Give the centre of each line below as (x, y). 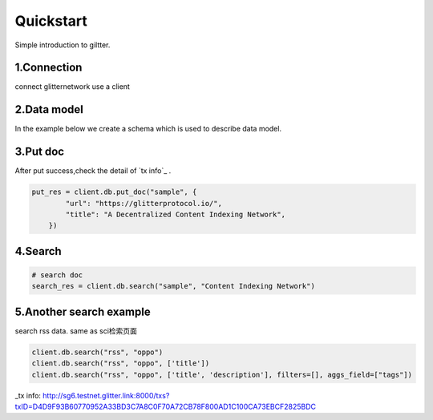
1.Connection (49, 68)
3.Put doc (39, 152)
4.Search (38, 251)
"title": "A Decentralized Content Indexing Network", (176, 215)
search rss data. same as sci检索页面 (76, 331)
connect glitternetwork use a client (72, 87)
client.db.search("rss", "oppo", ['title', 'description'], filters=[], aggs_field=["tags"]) (222, 374)
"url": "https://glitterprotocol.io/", (144, 203)
